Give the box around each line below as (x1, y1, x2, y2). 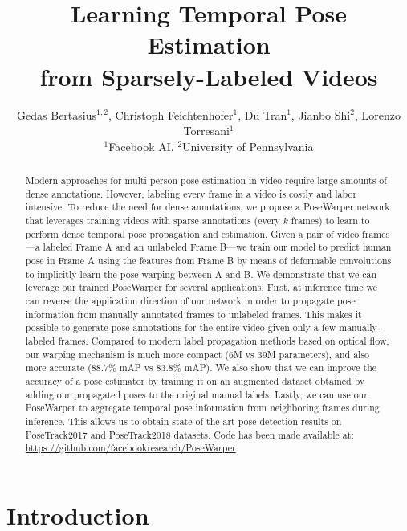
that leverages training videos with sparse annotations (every (25, 214, 280, 227)
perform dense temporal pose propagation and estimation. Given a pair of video (25, 227, 360, 240)
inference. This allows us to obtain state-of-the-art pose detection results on (25, 414, 342, 427)
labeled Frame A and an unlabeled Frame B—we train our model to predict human (43, 240, 392, 254)
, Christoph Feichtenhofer (108, 106, 234, 123)
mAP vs (119, 361, 153, 374)
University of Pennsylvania (182, 137, 314, 154)
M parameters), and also (267, 347, 370, 361)
